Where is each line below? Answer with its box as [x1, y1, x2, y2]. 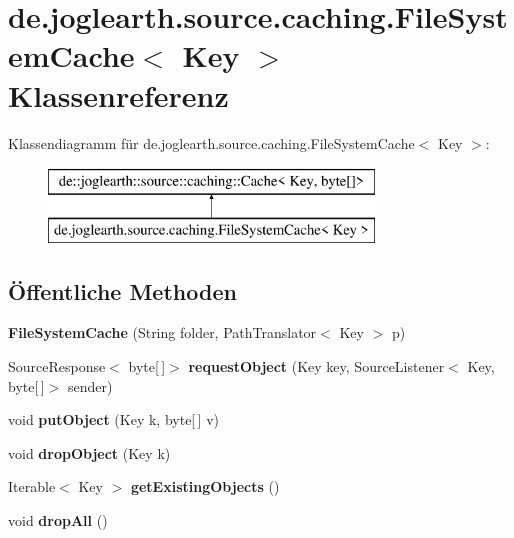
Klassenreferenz [8, 74, 229, 115]
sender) [67, 375, 113, 396]
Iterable [8, 476, 56, 497]
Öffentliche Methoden [8, 275, 237, 306]
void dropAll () [8, 510, 108, 531]
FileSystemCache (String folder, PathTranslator [8, 322, 317, 343]
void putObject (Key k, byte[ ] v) [8, 409, 219, 430]
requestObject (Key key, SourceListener [188, 356, 445, 377]
